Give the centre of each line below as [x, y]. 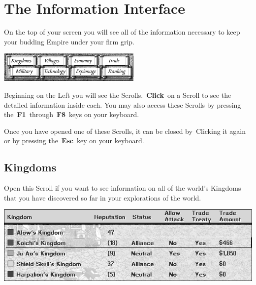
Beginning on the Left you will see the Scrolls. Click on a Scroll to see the [118, 95]
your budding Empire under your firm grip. [69, 41]
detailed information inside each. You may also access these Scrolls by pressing [123, 104]
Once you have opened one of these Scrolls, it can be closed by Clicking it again [125, 131]
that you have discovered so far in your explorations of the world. [103, 197]
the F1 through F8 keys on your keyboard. [72, 114]
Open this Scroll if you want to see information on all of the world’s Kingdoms [123, 188]
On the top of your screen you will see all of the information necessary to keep [122, 32]
